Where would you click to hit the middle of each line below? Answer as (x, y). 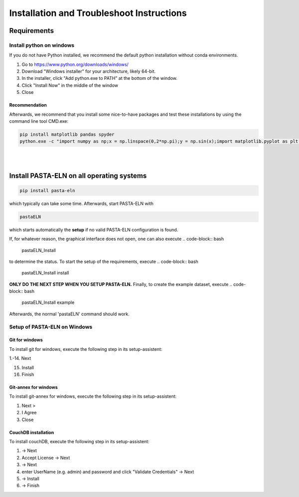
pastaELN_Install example (48, 302)
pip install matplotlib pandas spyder (67, 134)
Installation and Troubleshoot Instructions (98, 13)
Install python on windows (42, 45)
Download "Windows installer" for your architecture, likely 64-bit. (89, 71)
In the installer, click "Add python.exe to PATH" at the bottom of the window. (100, 78)
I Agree (29, 413)
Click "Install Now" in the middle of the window (70, 85)
